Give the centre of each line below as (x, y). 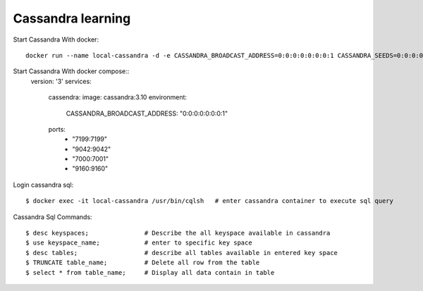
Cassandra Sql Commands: (53, 217)
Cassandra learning (72, 18)
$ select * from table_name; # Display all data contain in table (150, 272)
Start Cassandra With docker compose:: (71, 71)
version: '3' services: (61, 81)
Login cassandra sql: (43, 185)
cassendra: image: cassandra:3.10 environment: (117, 97)
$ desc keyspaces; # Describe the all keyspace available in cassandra (178, 233)
